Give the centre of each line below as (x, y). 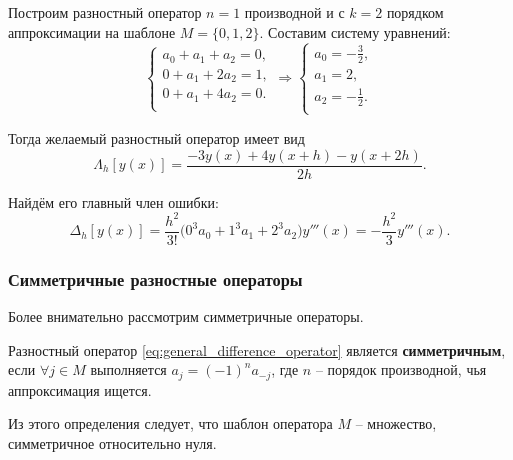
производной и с (294, 12)
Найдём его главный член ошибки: (113, 201)
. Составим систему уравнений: (355, 31)
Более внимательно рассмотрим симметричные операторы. (186, 315)
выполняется (128, 369)
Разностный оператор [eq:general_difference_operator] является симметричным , (257, 349)
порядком (415, 12)
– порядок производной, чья (401, 369)
